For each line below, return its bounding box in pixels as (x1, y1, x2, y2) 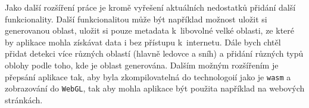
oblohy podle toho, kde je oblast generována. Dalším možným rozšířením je (5, 58, 279, 71)
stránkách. (5, 93, 43, 106)
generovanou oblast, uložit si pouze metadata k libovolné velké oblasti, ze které (5, 24, 295, 37)
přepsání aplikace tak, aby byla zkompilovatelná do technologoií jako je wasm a (5, 70, 291, 83)
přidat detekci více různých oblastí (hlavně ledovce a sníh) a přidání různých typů (5, 47, 304, 60)
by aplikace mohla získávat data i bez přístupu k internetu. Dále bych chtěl (5, 35, 281, 48)
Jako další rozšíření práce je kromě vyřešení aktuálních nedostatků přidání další (5, 1, 296, 13)
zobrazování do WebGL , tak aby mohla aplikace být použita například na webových (5, 82, 305, 94)
